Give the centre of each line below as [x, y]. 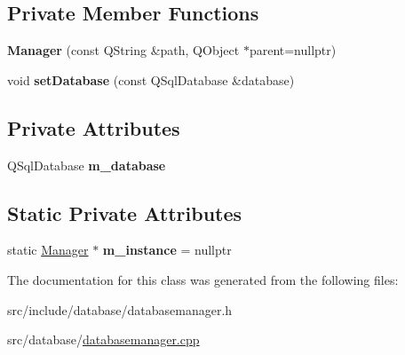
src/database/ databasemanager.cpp [103, 339]
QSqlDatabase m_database [87, 165]
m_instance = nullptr [167, 250]
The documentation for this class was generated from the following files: [203, 279]
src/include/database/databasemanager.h [120, 309]
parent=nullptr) [293, 50]
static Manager [48, 250]
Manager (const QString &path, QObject [123, 50]
